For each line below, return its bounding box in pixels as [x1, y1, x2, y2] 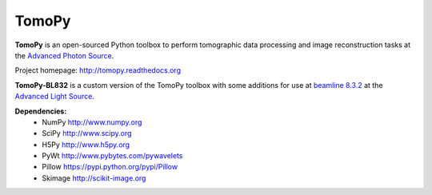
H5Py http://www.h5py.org [42, 140, 130, 149]
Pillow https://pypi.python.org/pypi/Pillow [42, 162, 178, 172]
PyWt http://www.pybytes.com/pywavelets [42, 151, 183, 161]
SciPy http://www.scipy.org [42, 129, 132, 138]
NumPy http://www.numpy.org [42, 117, 142, 127]
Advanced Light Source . [14, 92, 95, 101]
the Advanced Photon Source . [14, 50, 114, 60]
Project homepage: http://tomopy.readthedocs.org [14, 66, 182, 75]
